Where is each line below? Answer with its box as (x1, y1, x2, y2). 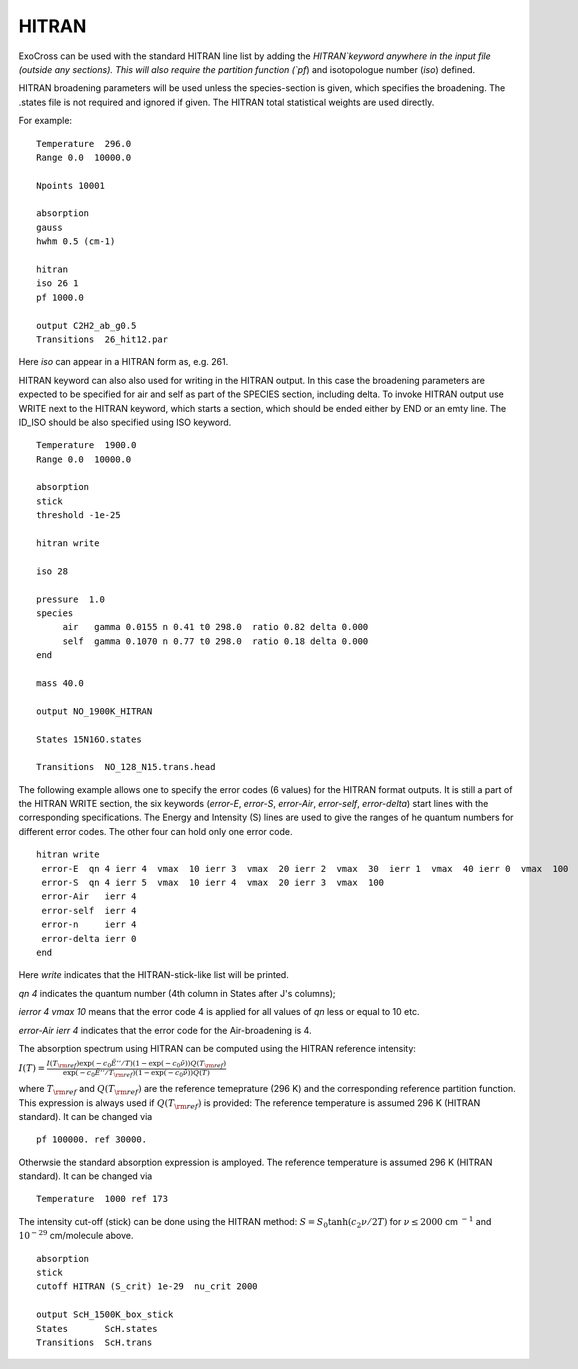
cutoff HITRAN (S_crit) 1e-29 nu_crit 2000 (36, 1281, 259, 1292)
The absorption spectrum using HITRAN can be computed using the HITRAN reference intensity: (18, 1042, 417, 1054)
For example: (18, 115, 73, 127)
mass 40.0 (36, 677, 84, 689)
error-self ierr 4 (41, 905, 137, 916)
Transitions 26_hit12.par (36, 333, 169, 345)
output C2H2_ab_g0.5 (36, 320, 137, 331)
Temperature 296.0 (36, 138, 132, 149)
